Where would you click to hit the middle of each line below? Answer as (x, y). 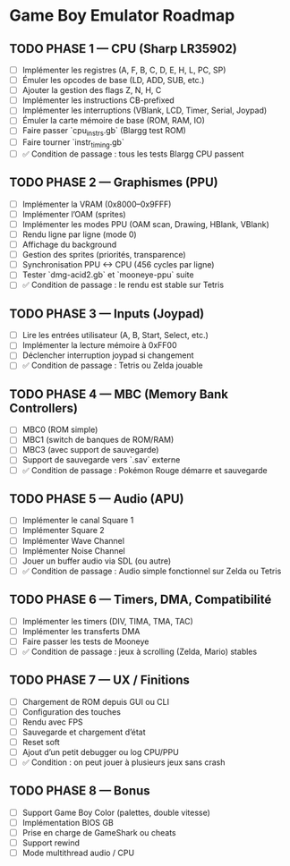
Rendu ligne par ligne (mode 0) (79, 234)
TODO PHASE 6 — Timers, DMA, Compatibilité (141, 600)
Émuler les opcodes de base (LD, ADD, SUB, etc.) (113, 81)
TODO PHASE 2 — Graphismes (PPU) (114, 183)
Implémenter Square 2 (63, 531)
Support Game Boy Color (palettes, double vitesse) (116, 812)
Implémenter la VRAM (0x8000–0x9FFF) (97, 204)
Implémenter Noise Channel (73, 550)
